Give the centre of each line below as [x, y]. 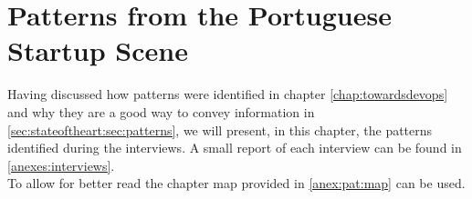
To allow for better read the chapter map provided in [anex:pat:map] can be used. [236, 183]
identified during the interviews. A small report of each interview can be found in [235, 148]
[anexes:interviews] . [61, 165]
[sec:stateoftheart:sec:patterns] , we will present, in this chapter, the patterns [220, 129]
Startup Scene [98, 50]
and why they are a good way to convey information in [161, 111]
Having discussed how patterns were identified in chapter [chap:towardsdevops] [228, 94]
